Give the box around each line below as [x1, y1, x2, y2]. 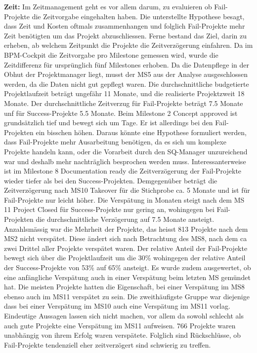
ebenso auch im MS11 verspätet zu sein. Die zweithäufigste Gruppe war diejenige [4, 291, 250, 301]
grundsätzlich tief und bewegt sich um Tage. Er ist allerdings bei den [4, 117, 213, 128]
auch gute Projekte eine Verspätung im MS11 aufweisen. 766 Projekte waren [4, 320, 236, 330]
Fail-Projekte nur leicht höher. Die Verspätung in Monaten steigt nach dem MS [4, 194, 245, 205]
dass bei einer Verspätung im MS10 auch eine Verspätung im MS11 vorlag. [4, 301, 230, 311]
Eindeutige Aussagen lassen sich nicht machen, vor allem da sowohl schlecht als [4, 311, 244, 320]
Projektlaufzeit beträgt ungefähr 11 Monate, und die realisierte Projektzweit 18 [4, 88, 245, 99]
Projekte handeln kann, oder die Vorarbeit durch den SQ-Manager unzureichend [4, 146, 248, 156]
